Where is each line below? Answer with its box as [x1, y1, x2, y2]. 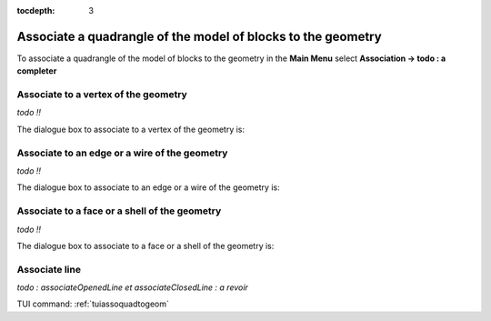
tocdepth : [16, 5, 55, 15]
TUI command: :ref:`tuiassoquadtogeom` [16, 298, 170, 309]
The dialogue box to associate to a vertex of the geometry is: [16, 124, 245, 135]
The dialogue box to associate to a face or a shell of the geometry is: [16, 240, 275, 251]
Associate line [16, 263, 82, 276]
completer [16, 65, 57, 76]
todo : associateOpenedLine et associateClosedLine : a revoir [16, 282, 249, 293]
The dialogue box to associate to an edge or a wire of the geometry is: [16, 182, 281, 193]
